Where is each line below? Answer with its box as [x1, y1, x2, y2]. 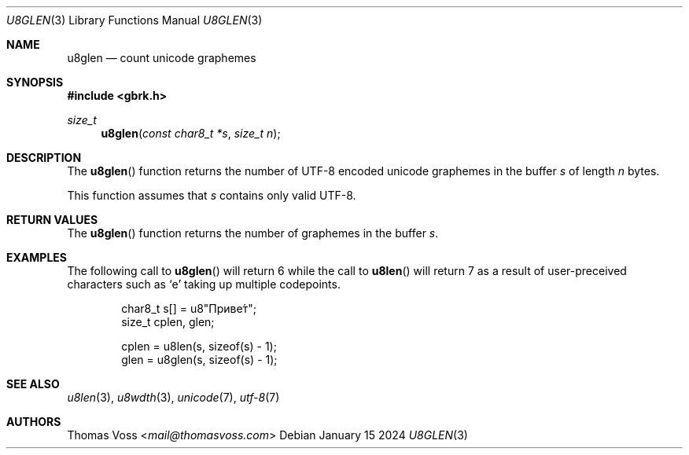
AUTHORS [6, 415, 61, 428]
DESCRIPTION [6, 151, 82, 164]
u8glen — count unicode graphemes [67, 51, 256, 64]
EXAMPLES [6, 251, 67, 264]
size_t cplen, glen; [121, 315, 215, 328]
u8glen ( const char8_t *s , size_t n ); [101, 127, 281, 140]
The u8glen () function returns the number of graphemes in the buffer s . [67, 226, 439, 240]
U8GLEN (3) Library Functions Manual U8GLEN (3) [6, 13, 263, 27]
